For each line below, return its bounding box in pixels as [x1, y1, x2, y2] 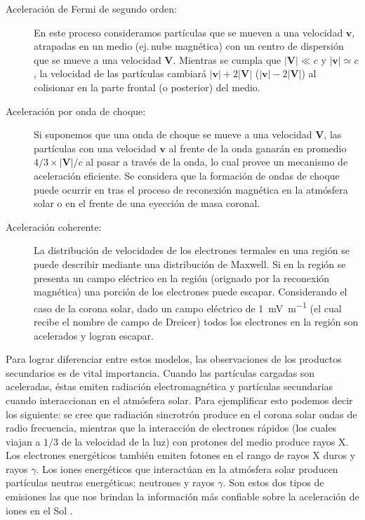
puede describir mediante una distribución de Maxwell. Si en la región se [34, 256, 346, 271]
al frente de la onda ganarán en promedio [168, 140, 347, 155]
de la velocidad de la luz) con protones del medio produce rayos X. [61, 434, 349, 448]
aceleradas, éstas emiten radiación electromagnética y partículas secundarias [6, 379, 333, 394]
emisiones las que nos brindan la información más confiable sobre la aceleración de [6, 489, 359, 504]
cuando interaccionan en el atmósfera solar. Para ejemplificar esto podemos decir [6, 392, 353, 407]
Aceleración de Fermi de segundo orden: [6, 1, 177, 15]
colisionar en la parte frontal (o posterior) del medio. [34, 79, 260, 94]
